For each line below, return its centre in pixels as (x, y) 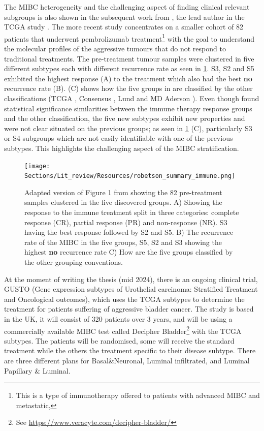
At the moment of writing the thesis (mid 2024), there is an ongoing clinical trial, (131, 279)
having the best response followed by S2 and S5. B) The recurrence (129, 232)
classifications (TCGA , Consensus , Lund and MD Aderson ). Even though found (132, 98)
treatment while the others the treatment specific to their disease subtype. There (130, 350)
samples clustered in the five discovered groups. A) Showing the (123, 202)
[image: (37, 166)
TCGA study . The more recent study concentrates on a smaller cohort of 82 (124, 27)
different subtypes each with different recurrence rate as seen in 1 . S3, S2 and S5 (129, 68)
